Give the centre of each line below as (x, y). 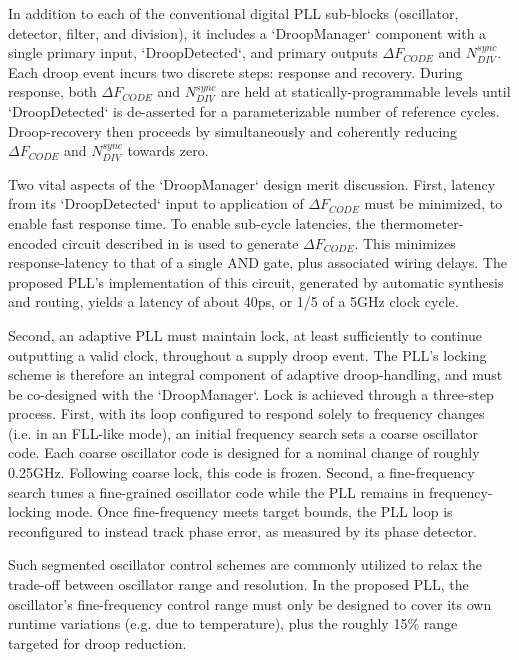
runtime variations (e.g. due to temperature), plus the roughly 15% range (233, 623)
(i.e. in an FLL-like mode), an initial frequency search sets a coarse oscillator (243, 432)
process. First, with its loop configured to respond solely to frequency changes (246, 413)
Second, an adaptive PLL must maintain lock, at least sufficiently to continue (245, 334)
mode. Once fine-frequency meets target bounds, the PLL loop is (254, 511)
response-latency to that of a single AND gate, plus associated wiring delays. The (257, 262)
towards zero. (168, 150)
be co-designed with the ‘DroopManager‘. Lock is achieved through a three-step (251, 393)
